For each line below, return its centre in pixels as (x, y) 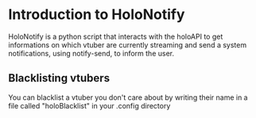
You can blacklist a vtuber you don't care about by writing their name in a (128, 97)
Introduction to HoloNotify (97, 15)
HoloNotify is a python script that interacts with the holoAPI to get (116, 36)
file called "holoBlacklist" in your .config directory (89, 105)
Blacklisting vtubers (59, 78)
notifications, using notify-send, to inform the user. (91, 53)
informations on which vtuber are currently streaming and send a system (128, 44)
